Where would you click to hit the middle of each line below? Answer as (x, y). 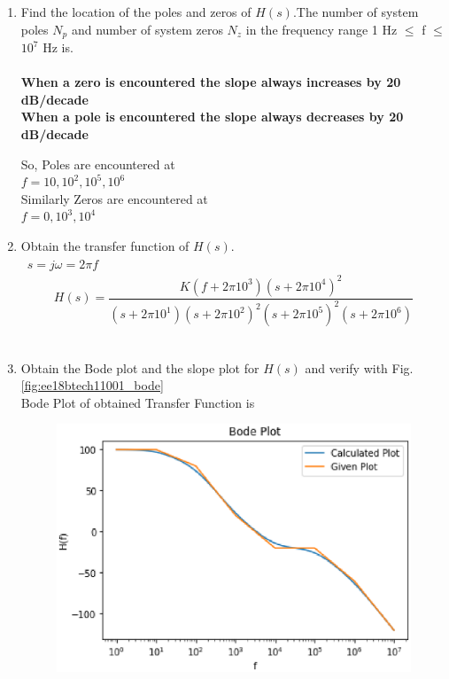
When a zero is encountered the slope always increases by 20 (211, 82)
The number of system (357, 12)
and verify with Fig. (359, 367)
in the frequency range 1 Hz (321, 29)
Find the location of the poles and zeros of (136, 12)
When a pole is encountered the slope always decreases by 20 (212, 117)
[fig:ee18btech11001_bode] (92, 385)
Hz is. (58, 47)
